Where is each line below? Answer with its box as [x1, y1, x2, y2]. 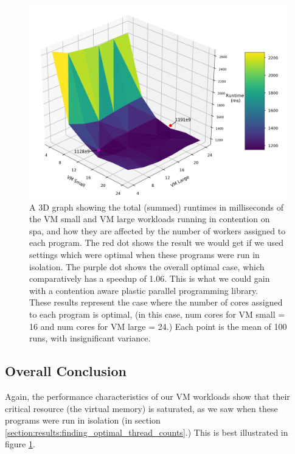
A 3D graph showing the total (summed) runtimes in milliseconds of [29, 200, 283, 213]
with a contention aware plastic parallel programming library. [29, 284, 259, 296]
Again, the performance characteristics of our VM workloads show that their [5, 389, 290, 402]
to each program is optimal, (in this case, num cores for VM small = [29, 307, 285, 320]
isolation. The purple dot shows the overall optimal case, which [29, 260, 265, 273]
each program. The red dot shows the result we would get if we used [29, 236, 284, 249]
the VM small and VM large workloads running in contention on [29, 212, 270, 225]
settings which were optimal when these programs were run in [29, 248, 260, 260]
